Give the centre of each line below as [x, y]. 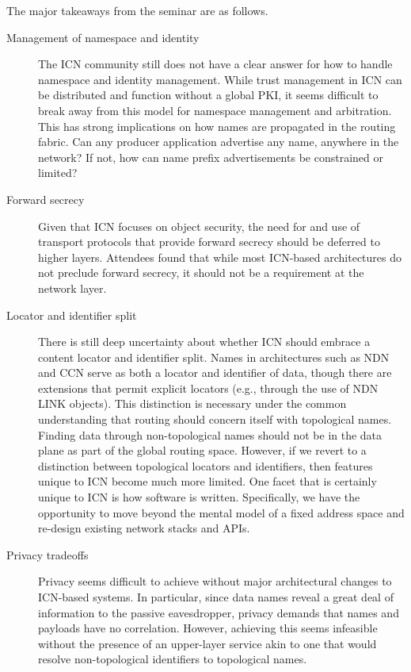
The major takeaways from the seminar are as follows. [137, 10]
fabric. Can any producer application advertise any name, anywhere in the [219, 142]
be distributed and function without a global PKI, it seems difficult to [208, 95]
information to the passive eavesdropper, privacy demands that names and [219, 612]
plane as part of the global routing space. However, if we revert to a [202, 450]
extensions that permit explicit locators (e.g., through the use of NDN [208, 388]
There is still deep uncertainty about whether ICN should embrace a [204, 342]
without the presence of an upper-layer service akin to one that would [207, 643]
